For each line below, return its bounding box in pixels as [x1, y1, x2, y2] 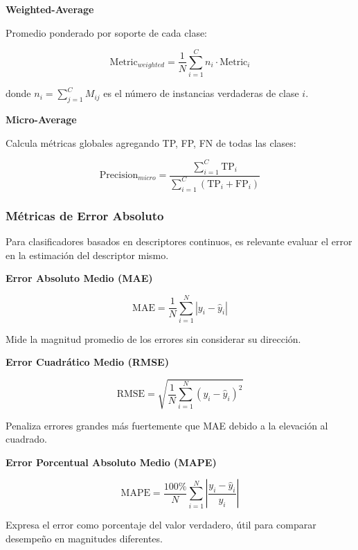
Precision [99, 170, 138, 181]
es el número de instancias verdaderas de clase [103, 86, 299, 100]
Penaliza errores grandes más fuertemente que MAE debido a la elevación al [6, 418, 328, 432]
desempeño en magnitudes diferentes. [6, 531, 163, 545]
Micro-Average [6, 112, 77, 127]
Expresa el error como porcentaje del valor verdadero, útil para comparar [6, 517, 316, 532]
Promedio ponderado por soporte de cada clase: [6, 25, 208, 39]
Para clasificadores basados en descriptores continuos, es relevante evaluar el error [6, 233, 352, 248]
